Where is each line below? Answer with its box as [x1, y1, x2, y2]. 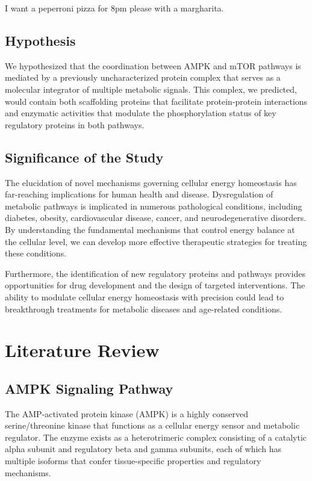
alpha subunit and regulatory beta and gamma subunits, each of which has [5, 442, 281, 455]
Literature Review [5, 338, 160, 362]
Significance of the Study [5, 147, 164, 166]
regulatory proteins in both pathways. [5, 118, 145, 131]
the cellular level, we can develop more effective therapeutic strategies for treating [5, 235, 307, 247]
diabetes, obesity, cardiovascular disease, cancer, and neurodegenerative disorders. [5, 211, 307, 224]
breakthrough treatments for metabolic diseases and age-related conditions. [5, 302, 282, 315]
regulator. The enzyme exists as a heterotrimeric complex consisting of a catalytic [5, 430, 307, 443]
